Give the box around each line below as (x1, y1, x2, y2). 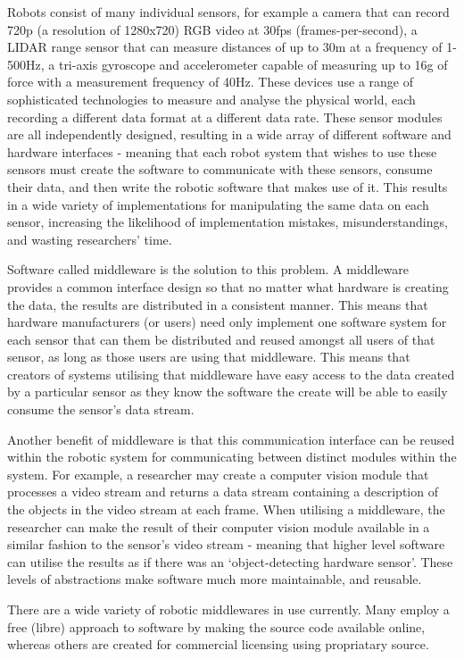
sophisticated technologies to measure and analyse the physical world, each (7, 89, 416, 108)
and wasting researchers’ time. (7, 229, 172, 248)
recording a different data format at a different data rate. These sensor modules (7, 107, 443, 126)
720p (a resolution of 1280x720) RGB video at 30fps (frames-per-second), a (7, 20, 418, 38)
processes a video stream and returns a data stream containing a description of (7, 482, 438, 501)
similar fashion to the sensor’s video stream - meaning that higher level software (7, 535, 445, 554)
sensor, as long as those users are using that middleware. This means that (7, 347, 410, 366)
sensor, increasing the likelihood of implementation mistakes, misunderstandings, (7, 213, 448, 231)
